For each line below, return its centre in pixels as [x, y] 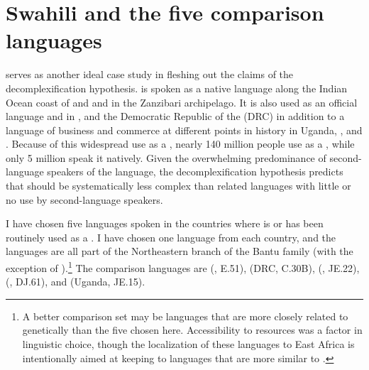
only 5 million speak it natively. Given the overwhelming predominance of [166, 157]
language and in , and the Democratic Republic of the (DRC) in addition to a [175, 116]
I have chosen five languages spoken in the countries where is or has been [165, 223]
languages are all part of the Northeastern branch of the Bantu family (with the [180, 251]
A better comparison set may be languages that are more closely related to [185, 316]
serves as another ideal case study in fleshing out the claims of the [150, 74]
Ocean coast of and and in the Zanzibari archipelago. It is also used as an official [182, 102]
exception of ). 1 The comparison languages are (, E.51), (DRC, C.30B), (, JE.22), [183, 267]
